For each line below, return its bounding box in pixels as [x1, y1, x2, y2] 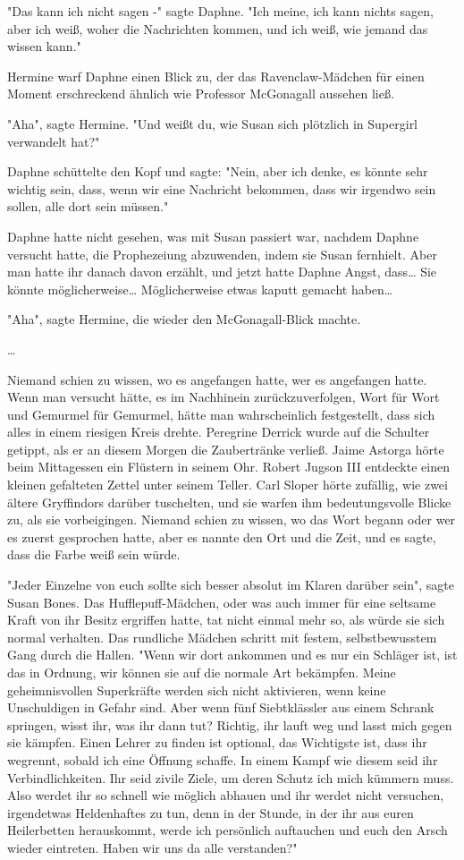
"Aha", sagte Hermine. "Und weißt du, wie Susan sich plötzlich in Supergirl [7, 114, 418, 132]
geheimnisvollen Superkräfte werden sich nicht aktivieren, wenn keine [7, 680, 386, 699]
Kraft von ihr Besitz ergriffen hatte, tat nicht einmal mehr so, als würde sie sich [7, 610, 445, 629]
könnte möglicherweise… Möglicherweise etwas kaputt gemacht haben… [7, 279, 393, 298]
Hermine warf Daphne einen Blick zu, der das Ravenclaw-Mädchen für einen [7, 66, 425, 85]
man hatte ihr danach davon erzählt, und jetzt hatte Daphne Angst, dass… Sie [7, 262, 437, 281]
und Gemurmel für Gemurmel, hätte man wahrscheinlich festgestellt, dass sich [7, 404, 435, 423]
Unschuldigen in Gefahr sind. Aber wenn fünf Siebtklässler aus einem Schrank [7, 698, 434, 717]
